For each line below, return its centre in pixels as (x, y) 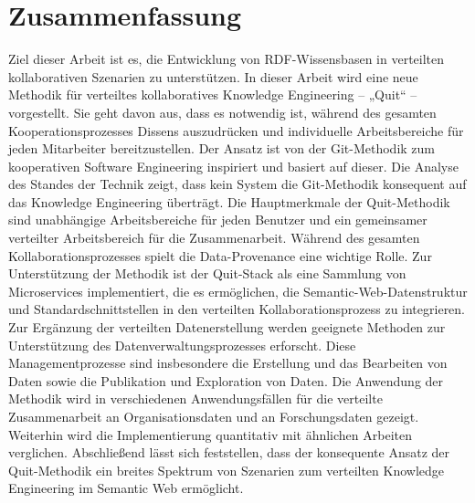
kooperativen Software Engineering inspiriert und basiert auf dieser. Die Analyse (233, 166)
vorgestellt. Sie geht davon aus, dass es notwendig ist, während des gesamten (222, 112)
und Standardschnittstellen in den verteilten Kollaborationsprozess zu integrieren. (237, 309)
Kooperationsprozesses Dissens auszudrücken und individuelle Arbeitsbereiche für (236, 130)
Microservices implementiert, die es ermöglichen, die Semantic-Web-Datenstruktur (238, 291)
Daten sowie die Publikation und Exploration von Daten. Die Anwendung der (226, 380)
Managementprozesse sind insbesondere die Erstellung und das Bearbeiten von (228, 363)
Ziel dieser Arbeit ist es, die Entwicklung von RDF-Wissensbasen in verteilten (227, 59)
